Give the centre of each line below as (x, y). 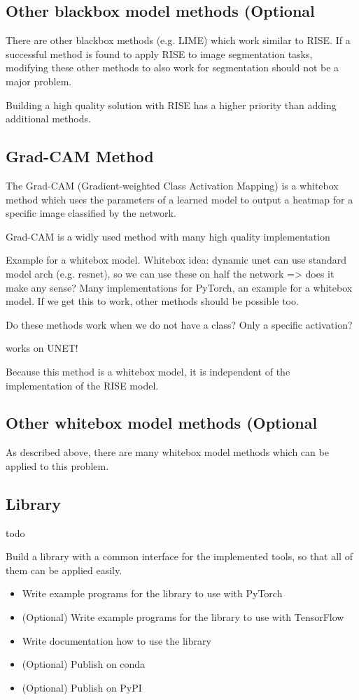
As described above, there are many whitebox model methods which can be (167, 452)
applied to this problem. (57, 465)
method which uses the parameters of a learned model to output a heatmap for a (179, 199)
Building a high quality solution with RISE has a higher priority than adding (171, 105)
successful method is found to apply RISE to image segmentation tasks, (159, 53)
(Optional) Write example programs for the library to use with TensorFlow (183, 617)
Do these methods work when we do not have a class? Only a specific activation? (179, 324)
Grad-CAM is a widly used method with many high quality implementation (168, 236)
